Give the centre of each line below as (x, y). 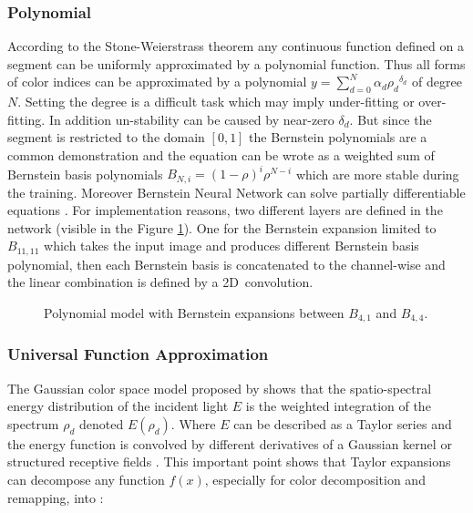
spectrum (33, 423)
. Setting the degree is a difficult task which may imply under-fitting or (216, 102)
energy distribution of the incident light (118, 406)
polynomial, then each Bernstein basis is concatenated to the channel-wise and (226, 264)
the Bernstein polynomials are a (338, 137)
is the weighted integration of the (338, 406)
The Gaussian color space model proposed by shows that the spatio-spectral (220, 388)
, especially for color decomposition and (315, 479)
